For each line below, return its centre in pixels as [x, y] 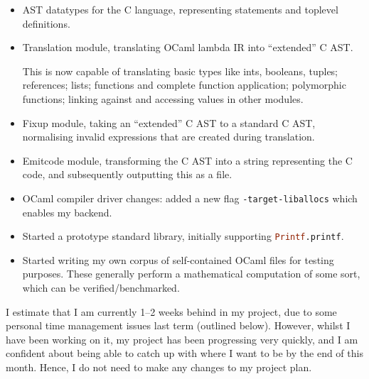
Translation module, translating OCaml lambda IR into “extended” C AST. [188, 47]
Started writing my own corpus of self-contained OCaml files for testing [178, 259]
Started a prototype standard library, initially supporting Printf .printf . [183, 236]
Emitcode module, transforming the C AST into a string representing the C [187, 160]
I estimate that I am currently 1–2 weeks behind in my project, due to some [171, 311]
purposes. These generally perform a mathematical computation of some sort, [191, 274]
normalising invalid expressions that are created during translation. [169, 137]
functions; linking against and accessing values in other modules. [163, 98]
